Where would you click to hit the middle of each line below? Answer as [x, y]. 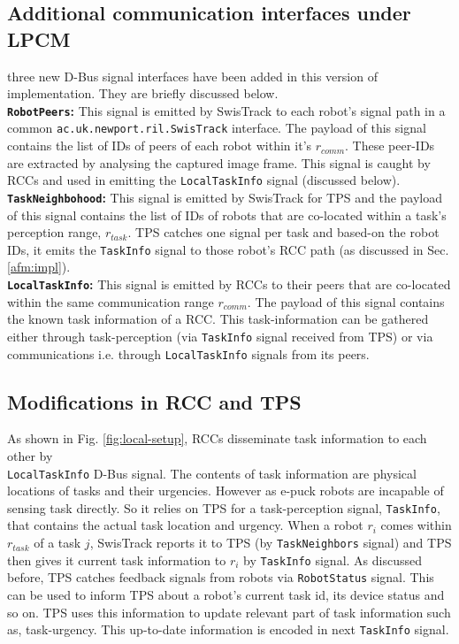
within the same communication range [111, 301]
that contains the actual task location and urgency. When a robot [185, 525]
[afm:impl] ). [39, 267]
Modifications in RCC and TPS [154, 401]
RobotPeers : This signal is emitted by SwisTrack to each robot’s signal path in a [226, 110]
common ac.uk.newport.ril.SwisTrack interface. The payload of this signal [217, 128]
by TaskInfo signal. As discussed [333, 560]
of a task [57, 543]
